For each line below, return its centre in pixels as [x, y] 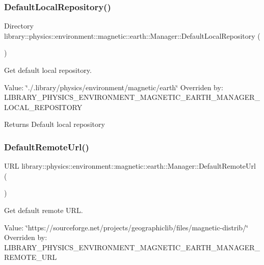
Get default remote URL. [44, 210]
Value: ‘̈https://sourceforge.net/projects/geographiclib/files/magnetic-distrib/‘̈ [126, 227]
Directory [19, 26]
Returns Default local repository [55, 124]
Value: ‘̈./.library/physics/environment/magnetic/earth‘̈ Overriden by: [114, 87]
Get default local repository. [48, 70]
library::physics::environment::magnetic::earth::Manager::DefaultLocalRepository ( [132, 35]
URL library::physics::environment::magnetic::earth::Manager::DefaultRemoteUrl [130, 166]
